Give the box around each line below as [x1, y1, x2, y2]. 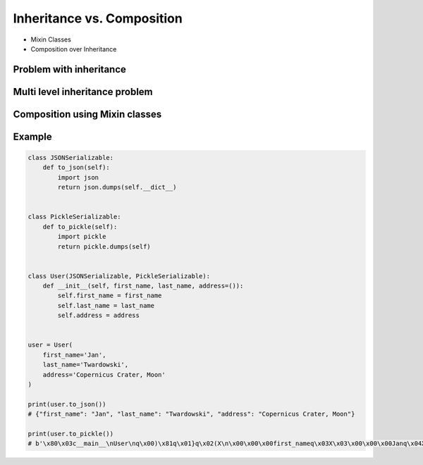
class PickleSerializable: [27, 213, 121, 221]
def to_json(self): [42, 163, 111, 172]
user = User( [27, 341, 73, 349]
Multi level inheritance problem [13, 85, 153, 98]
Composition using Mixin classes [13, 108, 162, 120]
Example [13, 130, 52, 142]
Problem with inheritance [13, 63, 127, 75]
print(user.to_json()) [27, 400, 106, 408]
